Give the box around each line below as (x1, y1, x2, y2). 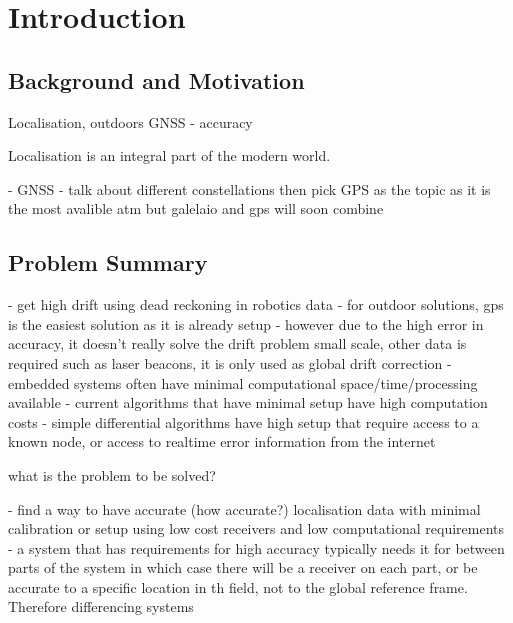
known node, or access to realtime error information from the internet (8, 431, 436, 452)
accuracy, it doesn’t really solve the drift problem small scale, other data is (8, 333, 467, 354)
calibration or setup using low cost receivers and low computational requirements (8, 518, 505, 539)
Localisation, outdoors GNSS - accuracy (8, 111, 253, 132)
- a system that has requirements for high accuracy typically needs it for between (8, 537, 505, 558)
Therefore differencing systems (8, 596, 194, 617)
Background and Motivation (8, 64, 305, 95)
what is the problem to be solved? (8, 464, 216, 485)
